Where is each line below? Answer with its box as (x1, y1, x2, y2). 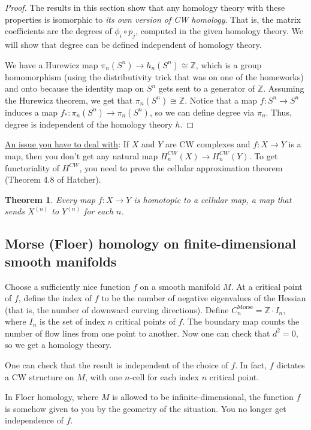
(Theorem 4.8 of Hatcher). (5, 173, 101, 186)
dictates (276, 359, 305, 371)
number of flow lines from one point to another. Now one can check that (5, 326, 270, 339)
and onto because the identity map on (5, 82, 144, 95)
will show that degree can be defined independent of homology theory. (5, 38, 262, 50)
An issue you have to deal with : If (5, 138, 129, 150)
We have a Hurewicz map (5, 58, 98, 71)
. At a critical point (231, 280, 303, 292)
